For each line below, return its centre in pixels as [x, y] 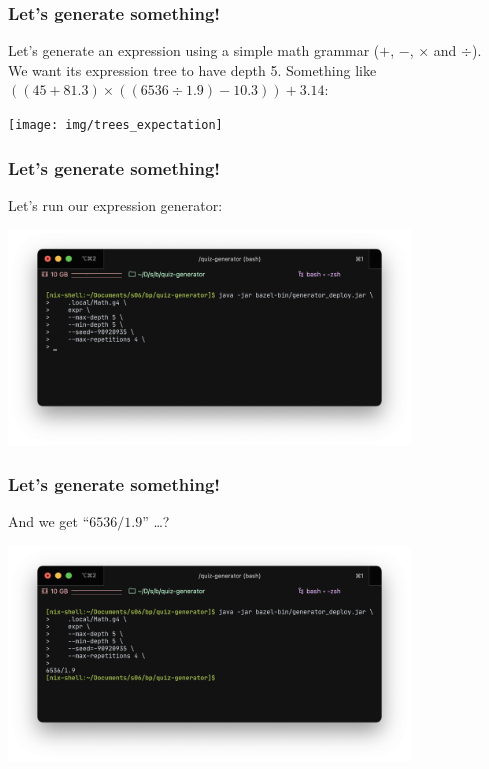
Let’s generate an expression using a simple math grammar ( [194, 50]
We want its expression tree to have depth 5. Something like [192, 69]
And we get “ [49, 521]
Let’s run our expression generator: [115, 204]
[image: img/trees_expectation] [115, 125]
